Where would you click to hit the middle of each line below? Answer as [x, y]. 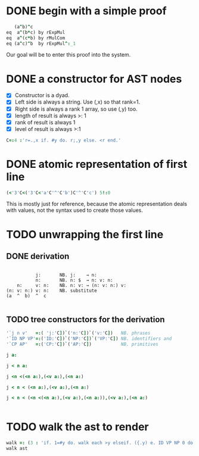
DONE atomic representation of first [97, 164]
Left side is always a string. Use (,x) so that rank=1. [77, 102]
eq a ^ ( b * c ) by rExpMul [36, 32]
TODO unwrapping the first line [85, 234]
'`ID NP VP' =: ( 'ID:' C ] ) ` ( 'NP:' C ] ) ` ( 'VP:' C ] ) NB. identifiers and [89, 339]
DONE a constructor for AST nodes [94, 79]
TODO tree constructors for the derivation [85, 319]
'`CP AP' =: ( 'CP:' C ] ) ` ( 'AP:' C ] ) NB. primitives [83, 344]
